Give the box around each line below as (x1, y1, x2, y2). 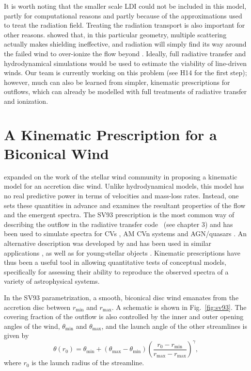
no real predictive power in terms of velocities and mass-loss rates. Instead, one (4, 191, 239, 201)
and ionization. (4, 96, 48, 106)
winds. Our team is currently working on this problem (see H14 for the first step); (4, 67, 247, 78)
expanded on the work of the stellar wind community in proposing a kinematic (4, 171, 237, 181)
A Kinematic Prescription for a (4, 124, 217, 144)
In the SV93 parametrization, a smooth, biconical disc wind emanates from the (4, 292, 239, 302)
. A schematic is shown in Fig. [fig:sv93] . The (111, 302, 247, 312)
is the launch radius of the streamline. (31, 357, 144, 368)
